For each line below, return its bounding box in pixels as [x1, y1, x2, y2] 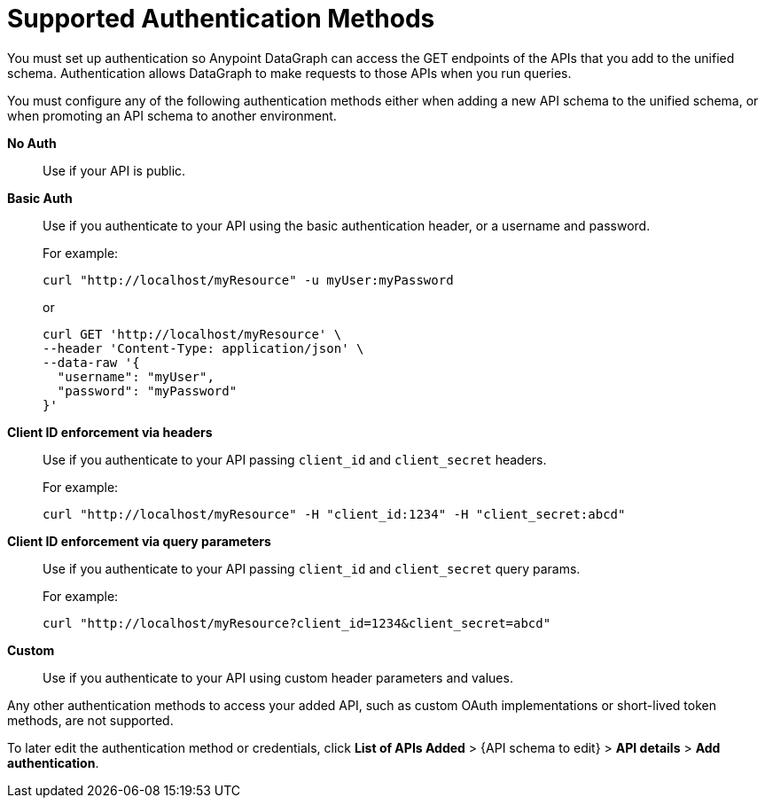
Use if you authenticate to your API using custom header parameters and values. [43, 669, 513, 685]
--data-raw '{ [43, 355, 140, 370]
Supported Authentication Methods [7, 4, 435, 34]
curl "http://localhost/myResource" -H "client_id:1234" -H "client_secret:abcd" [43, 506, 626, 521]
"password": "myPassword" [57, 383, 238, 398]
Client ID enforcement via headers [7, 424, 213, 440]
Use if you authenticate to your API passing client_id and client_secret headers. [43, 451, 547, 467]
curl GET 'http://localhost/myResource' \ [43, 326, 342, 341]
